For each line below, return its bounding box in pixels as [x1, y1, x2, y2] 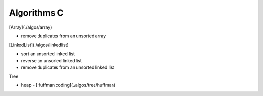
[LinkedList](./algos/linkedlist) [9, 42, 69, 48]
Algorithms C [9, 7, 64, 18]
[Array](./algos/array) [9, 24, 52, 30]
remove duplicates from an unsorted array [21, 33, 106, 39]
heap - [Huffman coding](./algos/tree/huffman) [21, 82, 116, 88]
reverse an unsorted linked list [21, 58, 82, 64]
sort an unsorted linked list [21, 51, 75, 57]
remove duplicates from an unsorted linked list [21, 64, 114, 70]
